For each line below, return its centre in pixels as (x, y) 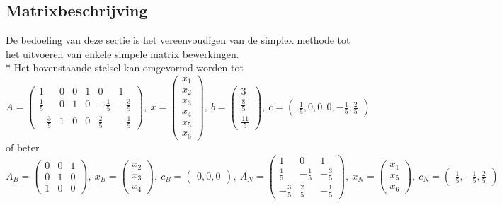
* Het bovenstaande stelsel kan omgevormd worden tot (125, 68)
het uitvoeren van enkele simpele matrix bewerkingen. (122, 53)
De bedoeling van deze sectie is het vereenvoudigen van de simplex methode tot (178, 40)
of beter (23, 147)
